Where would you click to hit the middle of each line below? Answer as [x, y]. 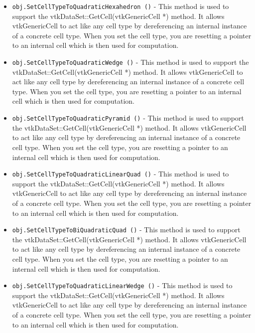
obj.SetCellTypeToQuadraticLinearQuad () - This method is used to [121, 174]
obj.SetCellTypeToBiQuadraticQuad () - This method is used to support [126, 230]
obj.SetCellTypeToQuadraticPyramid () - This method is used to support [128, 118]
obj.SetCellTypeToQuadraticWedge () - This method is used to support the [130, 62]
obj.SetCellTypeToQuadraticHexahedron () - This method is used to [121, 6]
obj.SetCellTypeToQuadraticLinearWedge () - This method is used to [122, 285]
